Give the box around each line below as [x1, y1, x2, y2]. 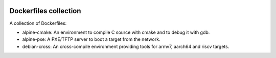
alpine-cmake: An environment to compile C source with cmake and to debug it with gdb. [22, 29, 210, 35]
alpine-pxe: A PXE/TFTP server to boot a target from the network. [22, 36, 160, 42]
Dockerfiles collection [9, 7, 81, 15]
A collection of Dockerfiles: [9, 20, 67, 26]
